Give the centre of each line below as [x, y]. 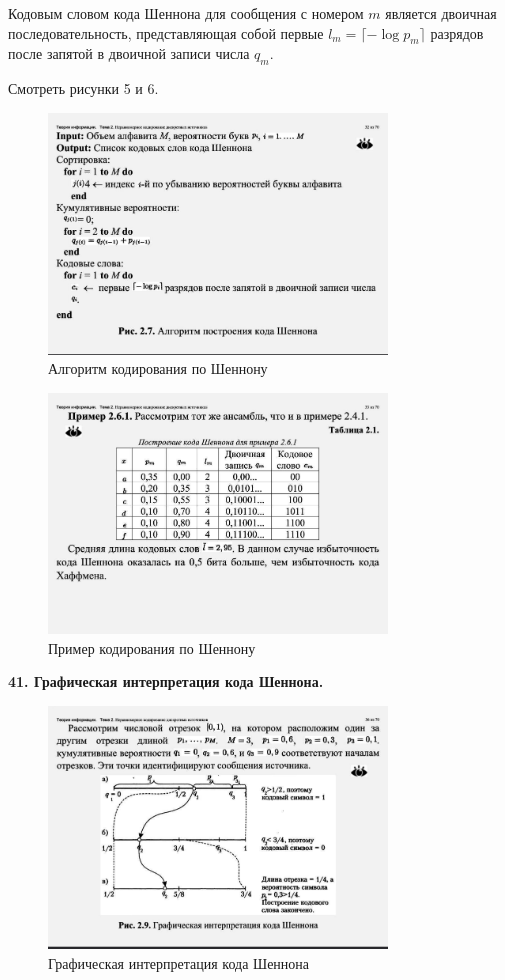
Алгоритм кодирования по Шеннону [158, 368]
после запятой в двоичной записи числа [129, 53]
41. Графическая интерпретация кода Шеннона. [166, 681]
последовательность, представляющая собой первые [166, 32]
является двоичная [441, 13]
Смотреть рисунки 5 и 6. [83, 88]
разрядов [457, 32]
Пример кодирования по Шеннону [152, 647]
